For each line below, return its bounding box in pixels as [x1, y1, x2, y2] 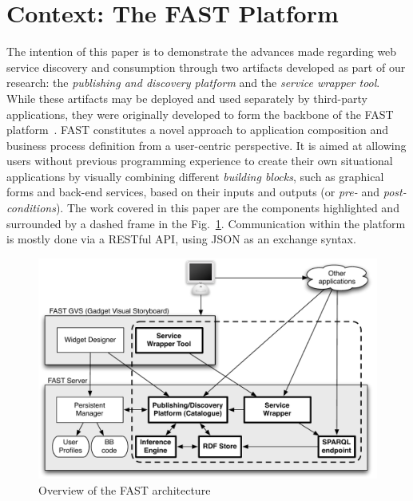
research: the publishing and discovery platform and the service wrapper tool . [6, 74, 380, 91]
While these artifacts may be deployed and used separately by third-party [6, 89, 367, 106]
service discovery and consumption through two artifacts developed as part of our [6, 58, 406, 75]
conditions [6, 199, 56, 216]
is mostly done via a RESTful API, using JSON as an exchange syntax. [6, 231, 356, 247]
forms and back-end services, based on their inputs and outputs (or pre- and [6, 183, 380, 200]
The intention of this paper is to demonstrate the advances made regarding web [6, 43, 397, 60]
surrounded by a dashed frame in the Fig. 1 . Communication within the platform [6, 215, 406, 231]
